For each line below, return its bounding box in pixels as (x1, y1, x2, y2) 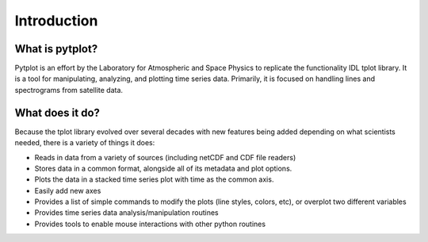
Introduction (14, 12, 98, 29)
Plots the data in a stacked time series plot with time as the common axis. (34, 175, 274, 184)
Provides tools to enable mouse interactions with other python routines (34, 219, 266, 229)
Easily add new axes (34, 186, 101, 195)
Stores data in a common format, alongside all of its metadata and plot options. (34, 163, 292, 173)
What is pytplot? (14, 42, 98, 56)
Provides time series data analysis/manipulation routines (34, 208, 219, 217)
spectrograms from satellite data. (14, 85, 123, 94)
